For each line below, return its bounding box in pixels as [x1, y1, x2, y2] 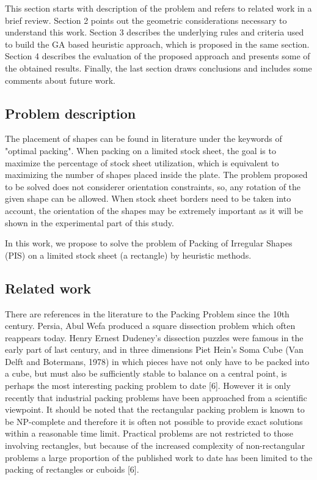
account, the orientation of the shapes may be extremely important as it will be [5, 204, 303, 216]
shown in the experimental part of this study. [5, 216, 174, 229]
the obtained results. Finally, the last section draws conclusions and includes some [5, 61, 312, 74]
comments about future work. [5, 73, 115, 86]
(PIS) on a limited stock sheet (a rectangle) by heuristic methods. [5, 248, 252, 261]
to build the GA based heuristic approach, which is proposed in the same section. [5, 37, 310, 50]
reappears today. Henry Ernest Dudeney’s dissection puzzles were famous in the [5, 331, 304, 344]
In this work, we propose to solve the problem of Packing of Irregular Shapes [5, 237, 293, 249]
